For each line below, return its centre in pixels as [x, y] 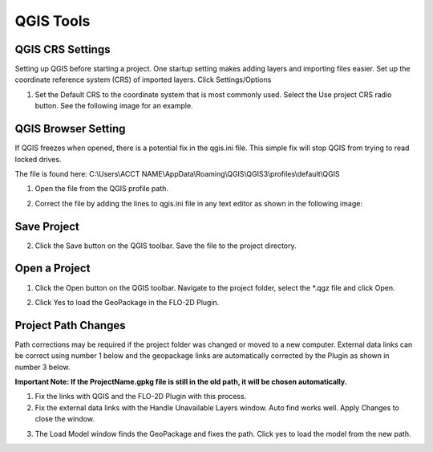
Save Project [47, 226]
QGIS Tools [53, 21]
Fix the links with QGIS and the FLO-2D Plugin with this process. [141, 397]
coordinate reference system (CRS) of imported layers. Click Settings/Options [143, 79]
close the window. [65, 419]
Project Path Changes [70, 325]
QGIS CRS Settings [63, 49]
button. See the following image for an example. [114, 106]
